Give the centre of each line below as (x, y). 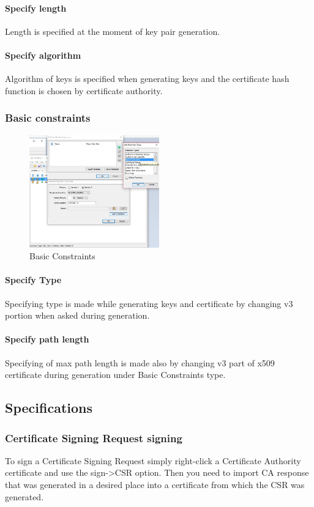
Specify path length (47, 339)
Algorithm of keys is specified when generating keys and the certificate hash (147, 79)
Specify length (36, 8)
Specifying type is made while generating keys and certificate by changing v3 (149, 303)
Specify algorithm (43, 55)
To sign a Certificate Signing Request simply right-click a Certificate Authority (153, 460)
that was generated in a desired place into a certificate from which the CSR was (155, 485)
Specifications (49, 408)
